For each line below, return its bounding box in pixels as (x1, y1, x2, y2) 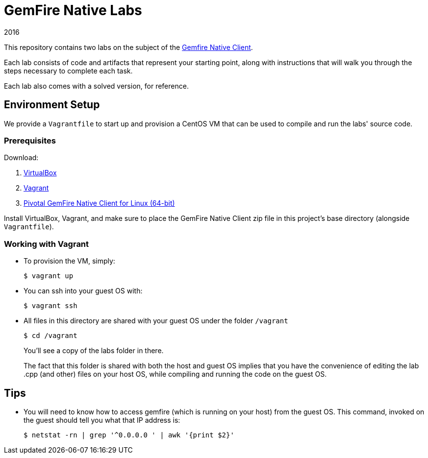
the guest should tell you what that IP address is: (24, 415, 180, 424)
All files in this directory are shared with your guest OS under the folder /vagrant (24, 316, 288, 325)
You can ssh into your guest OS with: (24, 287, 143, 295)
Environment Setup (4, 98, 100, 111)
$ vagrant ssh (24, 302, 77, 310)
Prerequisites (4, 135, 56, 145)
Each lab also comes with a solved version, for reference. (4, 81, 189, 90)
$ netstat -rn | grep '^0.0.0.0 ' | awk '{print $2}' (24, 431, 234, 439)
